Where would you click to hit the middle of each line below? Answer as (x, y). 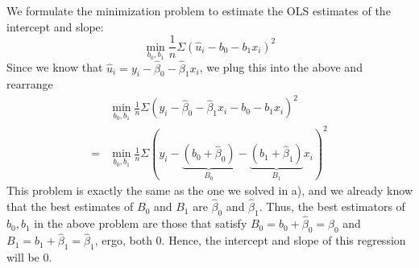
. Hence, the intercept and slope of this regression (284, 240)
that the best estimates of (70, 206)
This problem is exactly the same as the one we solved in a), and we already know (209, 190)
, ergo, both (123, 240)
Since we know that (55, 67)
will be (23, 256)
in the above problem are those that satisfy (141, 223)
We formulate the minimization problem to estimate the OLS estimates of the (199, 10)
